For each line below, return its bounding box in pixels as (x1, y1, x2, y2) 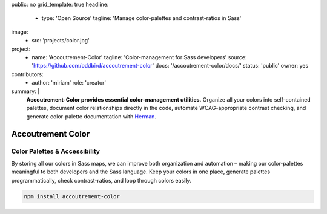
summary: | (11, 88, 40, 95)
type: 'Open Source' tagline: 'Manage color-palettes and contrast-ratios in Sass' (41, 15, 242, 22)
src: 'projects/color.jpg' (31, 37, 90, 44)
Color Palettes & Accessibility (11, 147, 100, 155)
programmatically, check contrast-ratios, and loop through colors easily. (11, 177, 191, 184)
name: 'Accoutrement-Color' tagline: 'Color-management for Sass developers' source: (31, 53, 248, 60)
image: (11, 28, 28, 36)
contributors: (11, 70, 44, 78)
